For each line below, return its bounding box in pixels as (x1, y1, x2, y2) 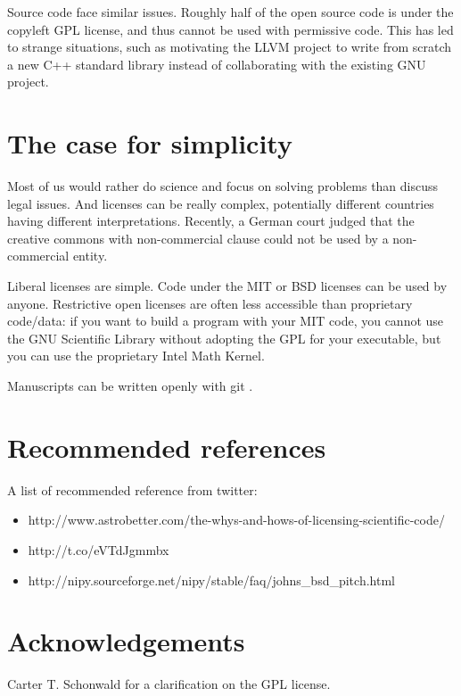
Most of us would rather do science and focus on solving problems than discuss (7, 177, 439, 195)
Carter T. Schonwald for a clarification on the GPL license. (7, 675, 331, 693)
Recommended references (7, 428, 326, 465)
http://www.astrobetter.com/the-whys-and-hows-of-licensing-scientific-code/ (28, 510, 445, 529)
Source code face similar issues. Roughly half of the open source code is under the (7, 3, 454, 21)
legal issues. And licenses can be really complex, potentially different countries (7, 194, 434, 212)
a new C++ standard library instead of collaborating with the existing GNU (7, 54, 426, 73)
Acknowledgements (7, 623, 245, 659)
